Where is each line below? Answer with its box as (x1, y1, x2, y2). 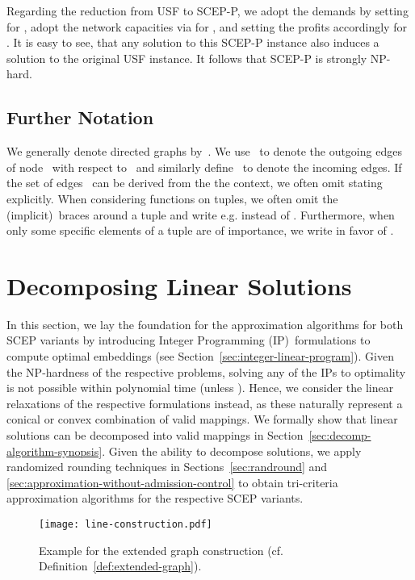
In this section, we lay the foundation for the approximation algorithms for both (6, 315, 404, 332)
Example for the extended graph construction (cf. (39, 541, 283, 558)
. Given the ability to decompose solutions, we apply (102, 442, 362, 459)
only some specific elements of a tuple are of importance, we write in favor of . (6, 222, 394, 239)
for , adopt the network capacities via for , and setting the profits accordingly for (6, 18, 407, 35)
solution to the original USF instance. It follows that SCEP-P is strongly (6, 49, 367, 66)
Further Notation (6, 105, 154, 130)
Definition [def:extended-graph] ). (39, 557, 202, 574)
